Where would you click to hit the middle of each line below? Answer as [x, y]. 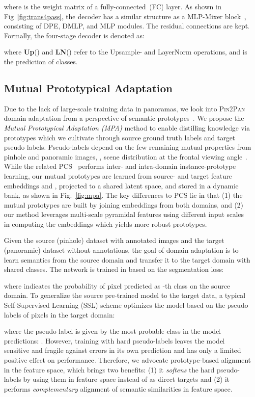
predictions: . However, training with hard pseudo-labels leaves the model [114, 340]
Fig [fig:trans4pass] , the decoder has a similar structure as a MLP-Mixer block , [125, 16]
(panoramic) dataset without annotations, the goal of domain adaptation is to [121, 250]
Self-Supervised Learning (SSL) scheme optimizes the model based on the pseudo [126, 305]
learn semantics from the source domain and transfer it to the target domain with [127, 259]
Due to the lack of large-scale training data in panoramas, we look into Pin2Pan [125, 108]
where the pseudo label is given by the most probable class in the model [113, 331]
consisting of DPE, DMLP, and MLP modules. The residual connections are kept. [127, 26]
